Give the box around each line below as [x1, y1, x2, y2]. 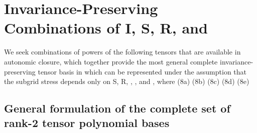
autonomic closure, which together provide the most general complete [4, 56, 218, 66]
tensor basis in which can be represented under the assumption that [38, 66, 246, 76]
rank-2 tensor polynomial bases [4, 115, 170, 130]
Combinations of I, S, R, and [4, 17, 208, 38]
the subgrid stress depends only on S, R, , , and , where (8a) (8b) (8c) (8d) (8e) [4, 76, 249, 86]
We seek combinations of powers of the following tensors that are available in [4, 46, 241, 57]
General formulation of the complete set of [4, 100, 230, 116]
